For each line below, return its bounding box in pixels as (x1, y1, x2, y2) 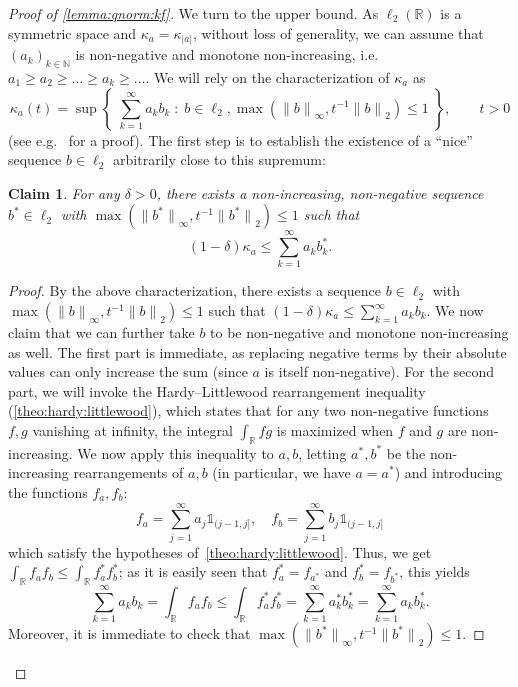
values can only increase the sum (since (8, 361, 248, 382)
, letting (298, 442, 347, 463)
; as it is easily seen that (118, 561, 268, 582)
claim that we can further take (8, 322, 195, 342)
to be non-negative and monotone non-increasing (210, 322, 509, 342)
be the (386, 442, 426, 463)
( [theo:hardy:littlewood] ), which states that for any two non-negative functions (8, 400, 489, 421)
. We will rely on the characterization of (145, 66, 390, 87)
